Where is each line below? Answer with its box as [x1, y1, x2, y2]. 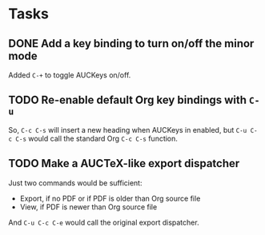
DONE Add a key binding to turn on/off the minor [8, 37, 255, 50]
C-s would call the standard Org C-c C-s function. [15, 133, 179, 143]
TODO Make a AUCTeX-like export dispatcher [8, 157, 240, 170]
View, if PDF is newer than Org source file [19, 201, 158, 212]
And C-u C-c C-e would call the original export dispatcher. [8, 217, 199, 227]
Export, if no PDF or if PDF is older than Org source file [19, 193, 201, 203]
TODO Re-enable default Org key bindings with [8, 94, 247, 107]
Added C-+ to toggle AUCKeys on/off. [8, 70, 131, 80]
